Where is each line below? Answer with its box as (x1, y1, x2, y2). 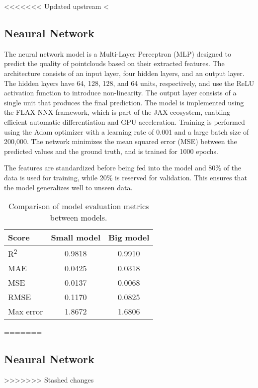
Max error (8, 306, 43, 317)
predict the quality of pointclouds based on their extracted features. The (4, 58, 225, 69)
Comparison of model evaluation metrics (8, 200, 149, 212)
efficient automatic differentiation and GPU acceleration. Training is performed (4, 116, 245, 127)
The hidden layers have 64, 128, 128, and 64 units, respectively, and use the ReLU (4, 78, 255, 88)
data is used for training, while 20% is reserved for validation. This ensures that (4, 172, 247, 182)
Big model (108, 232, 150, 243)
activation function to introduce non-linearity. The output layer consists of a (4, 87, 237, 98)
